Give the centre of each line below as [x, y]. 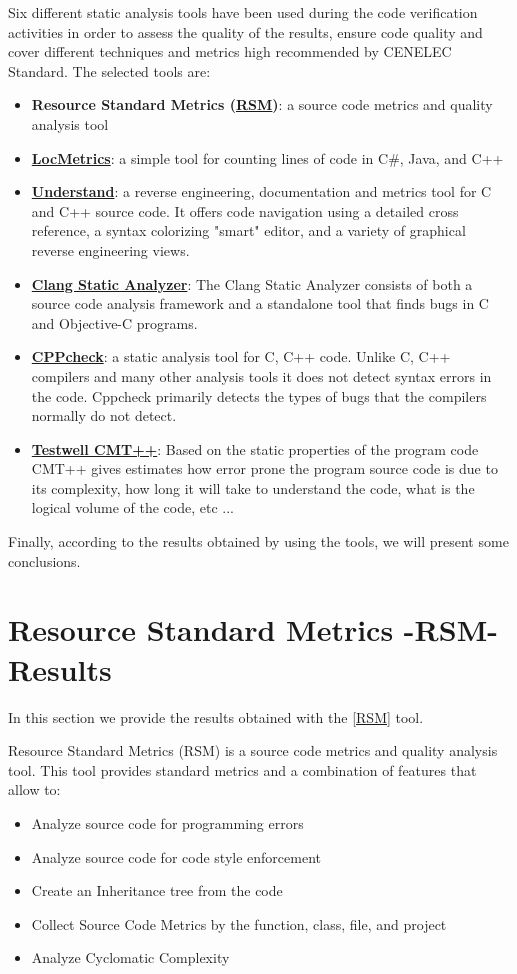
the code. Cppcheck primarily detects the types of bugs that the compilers [259, 395]
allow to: [34, 789]
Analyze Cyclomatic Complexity [130, 957]
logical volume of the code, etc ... [132, 507]
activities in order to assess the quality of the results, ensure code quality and [245, 31]
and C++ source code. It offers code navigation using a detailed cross [245, 210]
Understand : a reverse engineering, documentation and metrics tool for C [261, 191]
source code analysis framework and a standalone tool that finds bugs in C [260, 303]
